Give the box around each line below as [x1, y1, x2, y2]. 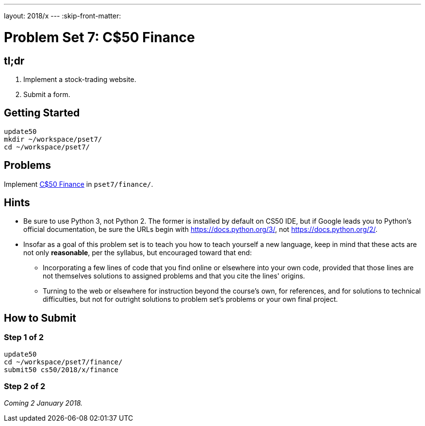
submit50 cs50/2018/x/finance [4, 365, 119, 374]
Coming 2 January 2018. [4, 399, 83, 408]
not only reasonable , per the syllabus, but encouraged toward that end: [23, 248, 252, 257]
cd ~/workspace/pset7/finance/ [4, 358, 123, 366]
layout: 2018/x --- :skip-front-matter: [4, 12, 121, 20]
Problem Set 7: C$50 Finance [4, 29, 195, 46]
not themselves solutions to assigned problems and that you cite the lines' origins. [43, 272, 305, 280]
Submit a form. [23, 90, 70, 98]
